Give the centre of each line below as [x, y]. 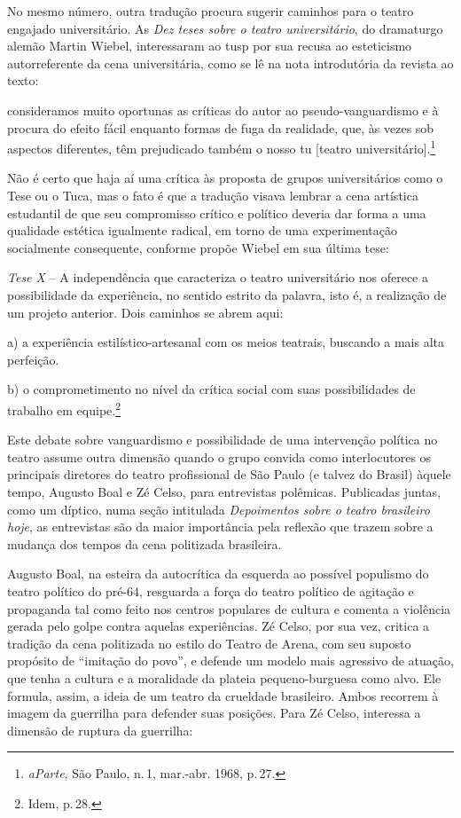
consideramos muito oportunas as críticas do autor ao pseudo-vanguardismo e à [223, 110]
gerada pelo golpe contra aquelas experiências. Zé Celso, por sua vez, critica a [219, 626]
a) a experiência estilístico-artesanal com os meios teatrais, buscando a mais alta [226, 342]
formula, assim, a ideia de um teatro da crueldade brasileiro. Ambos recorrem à [223, 695]
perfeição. [33, 359]
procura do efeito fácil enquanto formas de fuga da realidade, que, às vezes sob [221, 127]
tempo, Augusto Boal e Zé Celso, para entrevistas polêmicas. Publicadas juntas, [224, 491]
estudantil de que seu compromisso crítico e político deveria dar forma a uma [217, 212]
